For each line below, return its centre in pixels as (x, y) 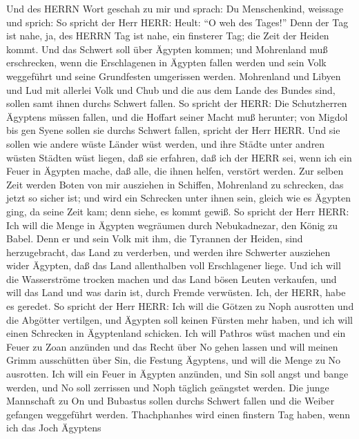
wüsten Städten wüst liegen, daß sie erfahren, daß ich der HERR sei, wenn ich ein (179, 157)
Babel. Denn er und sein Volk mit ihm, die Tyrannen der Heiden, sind (155, 238)
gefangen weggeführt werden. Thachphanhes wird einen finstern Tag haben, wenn (178, 414)
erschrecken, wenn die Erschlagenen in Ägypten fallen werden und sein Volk (166, 62)
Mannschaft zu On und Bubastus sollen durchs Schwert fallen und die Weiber (171, 401)
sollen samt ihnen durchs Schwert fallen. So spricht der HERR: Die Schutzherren (177, 103)
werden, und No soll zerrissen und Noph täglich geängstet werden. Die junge (168, 387)
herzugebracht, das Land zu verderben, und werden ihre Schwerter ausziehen (168, 252)
